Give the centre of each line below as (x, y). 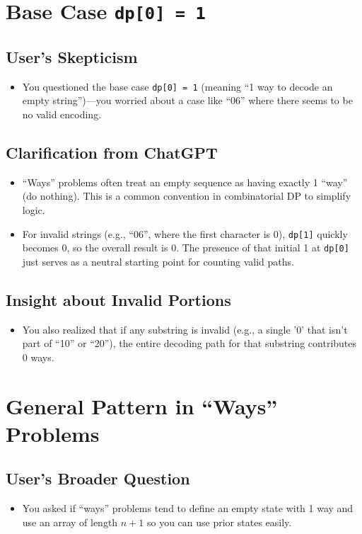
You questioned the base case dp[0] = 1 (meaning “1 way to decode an (177, 86)
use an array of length (70, 522)
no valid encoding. (62, 114)
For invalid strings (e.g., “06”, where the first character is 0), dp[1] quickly (185, 233)
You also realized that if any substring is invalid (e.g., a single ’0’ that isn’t (185, 329)
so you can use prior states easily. (219, 522)
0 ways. (38, 357)
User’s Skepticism (72, 56)
